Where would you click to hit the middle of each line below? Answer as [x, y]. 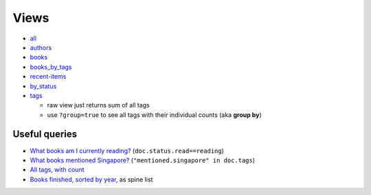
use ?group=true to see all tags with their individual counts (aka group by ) [154, 115]
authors [41, 47]
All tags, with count [57, 170]
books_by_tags [51, 67]
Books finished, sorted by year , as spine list [91, 179]
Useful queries [45, 134]
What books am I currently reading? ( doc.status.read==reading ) [127, 151]
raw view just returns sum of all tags [99, 105]
